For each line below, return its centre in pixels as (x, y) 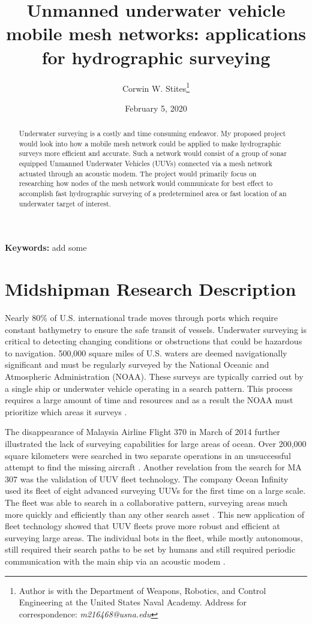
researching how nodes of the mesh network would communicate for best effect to (146, 183)
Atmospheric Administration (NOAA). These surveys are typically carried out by (154, 376)
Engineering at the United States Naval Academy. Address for (133, 602)
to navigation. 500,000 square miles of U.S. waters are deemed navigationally (146, 352)
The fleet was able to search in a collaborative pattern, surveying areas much (146, 502)
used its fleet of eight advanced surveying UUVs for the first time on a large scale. (155, 490)
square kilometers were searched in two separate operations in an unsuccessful (148, 455)
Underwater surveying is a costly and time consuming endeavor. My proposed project (152, 133)
